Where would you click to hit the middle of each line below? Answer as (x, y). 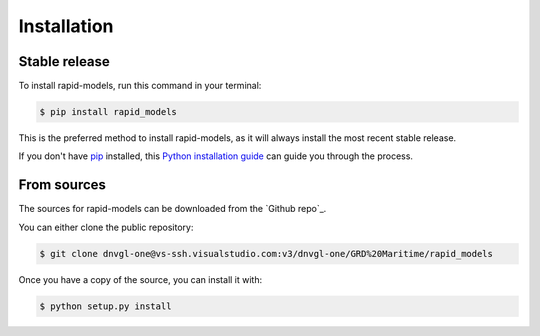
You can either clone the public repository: (106, 227)
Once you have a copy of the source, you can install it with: (140, 279)
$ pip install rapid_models (108, 112)
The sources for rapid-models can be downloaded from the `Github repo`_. (172, 209)
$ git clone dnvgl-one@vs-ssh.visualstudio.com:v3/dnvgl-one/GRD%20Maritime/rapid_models (266, 253)
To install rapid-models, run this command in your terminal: (140, 86)
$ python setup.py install (105, 306)
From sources (62, 185)
